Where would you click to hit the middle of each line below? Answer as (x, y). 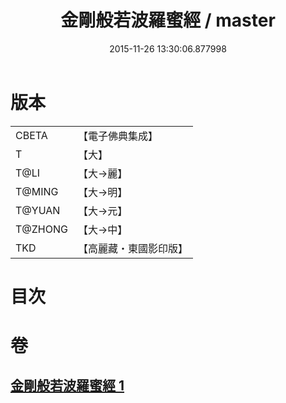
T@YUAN (38, 210)
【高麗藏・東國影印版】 (132, 248)
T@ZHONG (41, 229)
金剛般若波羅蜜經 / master (168, 20)
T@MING (37, 191)
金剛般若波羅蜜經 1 (67, 386)
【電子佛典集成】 (117, 136)
